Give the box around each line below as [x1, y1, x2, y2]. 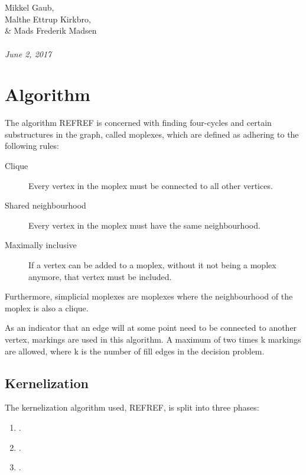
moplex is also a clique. [5, 301, 89, 314]
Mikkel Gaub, [5, 1, 54, 14]
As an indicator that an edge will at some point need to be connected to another [5, 321, 297, 334]
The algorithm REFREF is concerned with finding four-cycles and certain [5, 116, 272, 129]
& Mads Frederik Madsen [5, 24, 97, 37]
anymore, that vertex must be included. [28, 270, 172, 282]
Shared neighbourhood [5, 199, 86, 212]
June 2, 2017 [5, 47, 52, 60]
